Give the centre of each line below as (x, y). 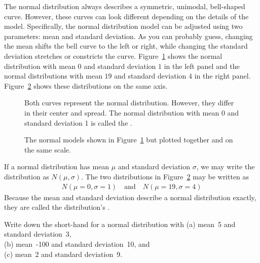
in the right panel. (222, 76)
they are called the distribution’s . (57, 207)
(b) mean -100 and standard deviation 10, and (77, 243)
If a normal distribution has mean (57, 166)
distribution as (27, 176)
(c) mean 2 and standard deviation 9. (63, 254)
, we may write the (226, 166)
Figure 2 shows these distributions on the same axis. (86, 85)
